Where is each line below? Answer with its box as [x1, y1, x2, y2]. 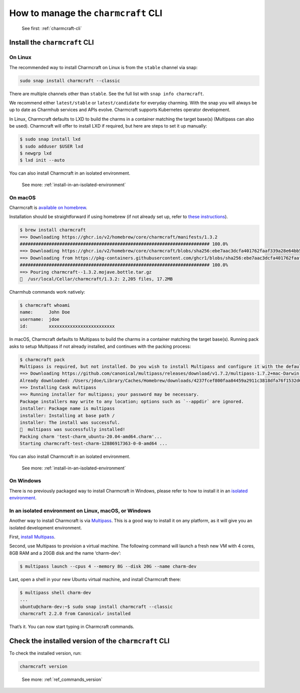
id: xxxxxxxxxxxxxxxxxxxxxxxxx [19, 323, 115, 329]
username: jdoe [19, 316, 60, 322]
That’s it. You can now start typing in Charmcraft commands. [9, 623, 134, 629]
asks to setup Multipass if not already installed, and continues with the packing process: [9, 343, 191, 349]
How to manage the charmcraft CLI [9, 8, 162, 19]
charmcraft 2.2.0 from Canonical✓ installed [19, 610, 131, 616]
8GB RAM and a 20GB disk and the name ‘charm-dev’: [9, 550, 121, 556]
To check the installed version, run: [9, 650, 82, 656]
